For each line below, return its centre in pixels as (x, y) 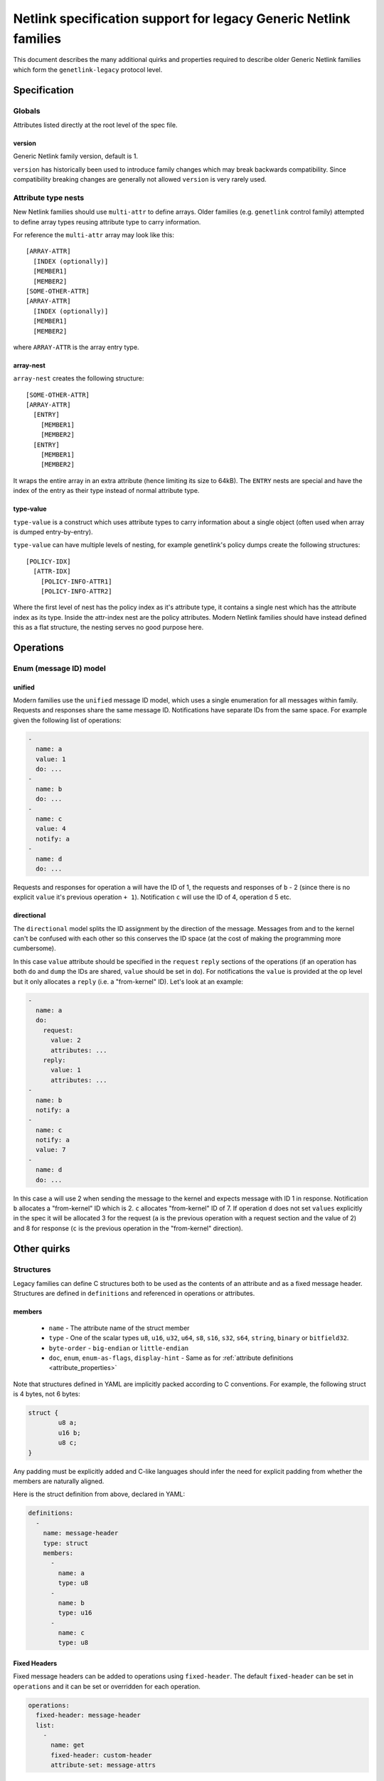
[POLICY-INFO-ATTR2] (76, 591)
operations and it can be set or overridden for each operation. (107, 1686)
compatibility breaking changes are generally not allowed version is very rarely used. (140, 180)
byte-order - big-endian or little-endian (119, 1348)
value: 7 (51, 1150)
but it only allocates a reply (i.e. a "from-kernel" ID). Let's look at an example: (128, 981)
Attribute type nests (49, 197)
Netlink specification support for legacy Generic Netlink (182, 19)
